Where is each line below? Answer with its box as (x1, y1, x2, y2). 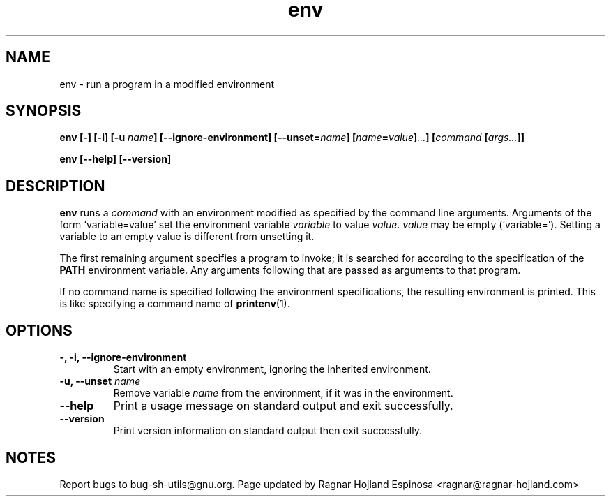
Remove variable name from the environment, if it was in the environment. (113, 387, 453, 399)
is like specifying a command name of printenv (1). (59, 297, 290, 310)
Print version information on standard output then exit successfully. (113, 425, 422, 437)
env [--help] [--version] (59, 153, 172, 165)
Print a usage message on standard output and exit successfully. (113, 399, 453, 413)
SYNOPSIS (6, 102, 82, 120)
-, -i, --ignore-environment (59, 351, 187, 364)
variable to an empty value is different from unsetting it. (59, 230, 315, 243)
